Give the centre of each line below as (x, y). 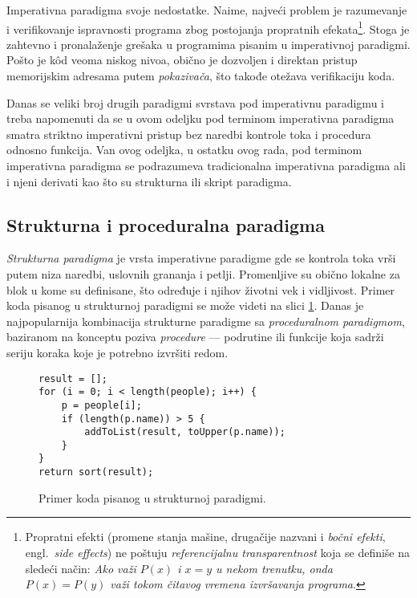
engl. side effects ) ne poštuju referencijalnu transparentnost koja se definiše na (218, 552)
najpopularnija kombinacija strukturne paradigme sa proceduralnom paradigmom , (206, 321)
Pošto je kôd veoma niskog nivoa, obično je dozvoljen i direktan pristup (182, 60)
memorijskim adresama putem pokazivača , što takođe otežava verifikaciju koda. (201, 76)
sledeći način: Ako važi (81, 568)
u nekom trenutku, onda (274, 568)
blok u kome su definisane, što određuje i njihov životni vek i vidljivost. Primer (201, 289)
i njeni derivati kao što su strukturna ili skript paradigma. (149, 181)
